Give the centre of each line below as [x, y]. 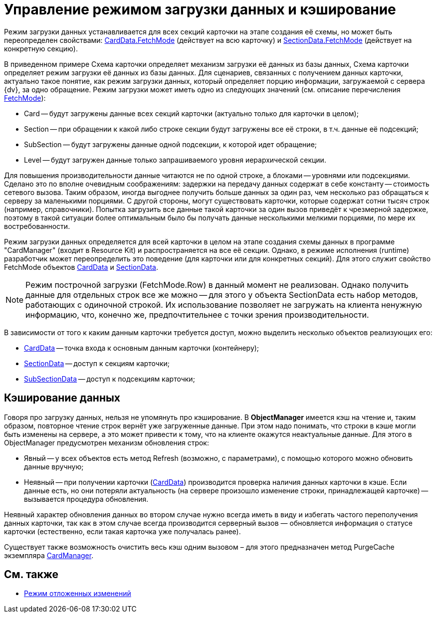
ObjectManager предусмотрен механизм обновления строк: [107, 442]
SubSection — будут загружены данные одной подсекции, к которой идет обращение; [171, 144]
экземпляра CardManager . [49, 555]
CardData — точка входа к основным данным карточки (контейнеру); [142, 348]
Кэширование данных [62, 398]
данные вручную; [54, 466]
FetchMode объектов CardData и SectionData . [81, 267]
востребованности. [37, 226]
